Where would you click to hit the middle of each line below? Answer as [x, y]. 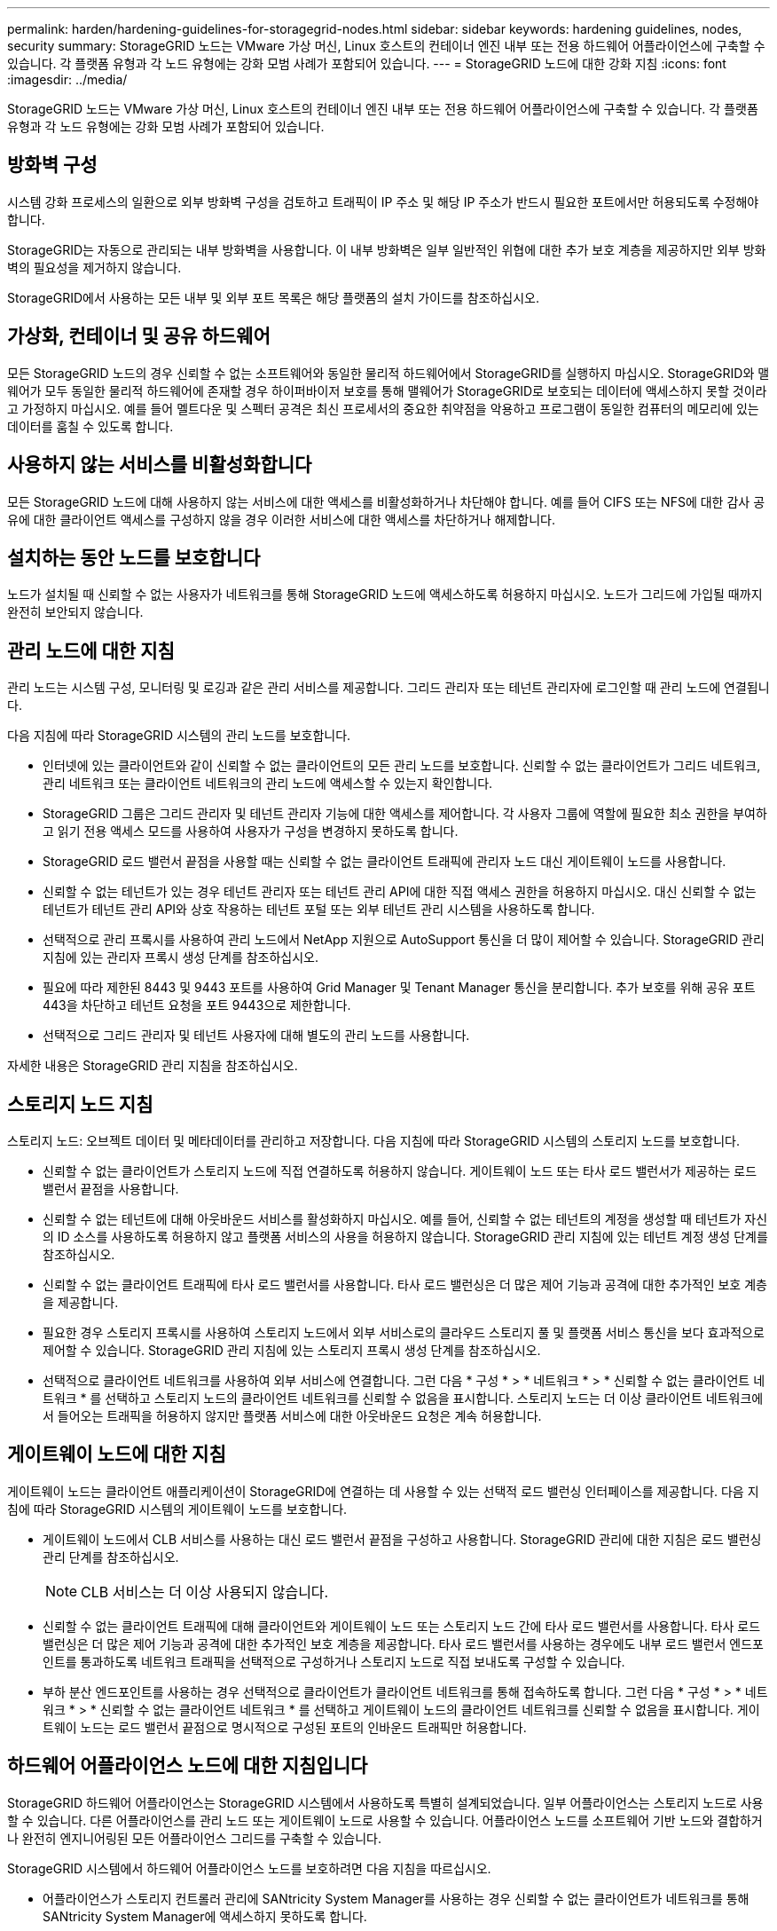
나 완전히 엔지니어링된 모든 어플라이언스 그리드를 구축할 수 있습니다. [194, 1838]
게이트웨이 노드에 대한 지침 [117, 1454]
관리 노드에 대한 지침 [91, 650]
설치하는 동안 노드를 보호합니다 [134, 557]
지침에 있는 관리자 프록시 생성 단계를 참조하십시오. [181, 958]
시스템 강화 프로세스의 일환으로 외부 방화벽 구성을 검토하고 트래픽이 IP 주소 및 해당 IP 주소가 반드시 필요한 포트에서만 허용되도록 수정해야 [383, 201]
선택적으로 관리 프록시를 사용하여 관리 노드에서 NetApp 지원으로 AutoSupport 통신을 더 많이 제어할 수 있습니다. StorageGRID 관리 [404, 940]
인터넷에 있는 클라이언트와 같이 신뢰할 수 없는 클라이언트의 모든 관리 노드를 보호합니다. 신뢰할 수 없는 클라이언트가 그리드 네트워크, [402, 766]
